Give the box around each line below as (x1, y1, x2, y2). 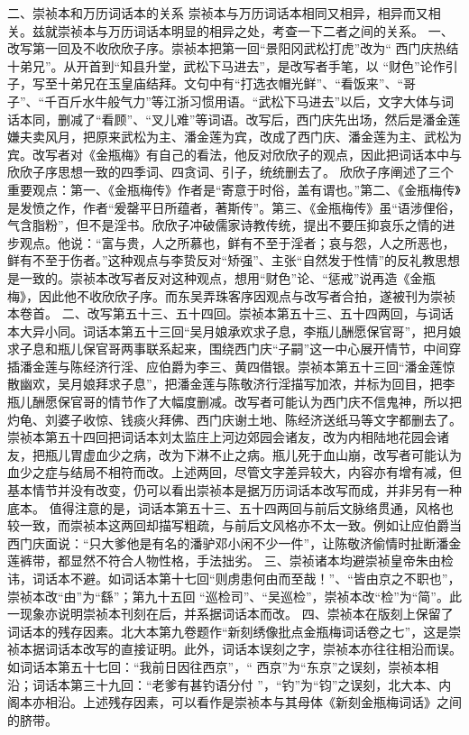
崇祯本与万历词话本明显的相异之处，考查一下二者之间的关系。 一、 (57, 21, 454, 40)
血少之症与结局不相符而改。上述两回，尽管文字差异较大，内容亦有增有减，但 (7, 463, 462, 482)
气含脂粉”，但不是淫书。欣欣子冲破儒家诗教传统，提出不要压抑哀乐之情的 (7, 216, 443, 234)
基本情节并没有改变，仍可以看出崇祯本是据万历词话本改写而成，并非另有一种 (7, 481, 462, 500)
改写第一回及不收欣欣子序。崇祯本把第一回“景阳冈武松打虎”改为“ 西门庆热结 (7, 39, 459, 58)
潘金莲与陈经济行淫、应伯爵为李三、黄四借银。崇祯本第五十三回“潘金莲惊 (19, 356, 455, 375)
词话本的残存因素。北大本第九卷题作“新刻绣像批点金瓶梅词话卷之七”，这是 (7, 621, 449, 640)
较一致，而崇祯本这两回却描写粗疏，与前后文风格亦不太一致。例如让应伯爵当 (7, 516, 462, 535)
